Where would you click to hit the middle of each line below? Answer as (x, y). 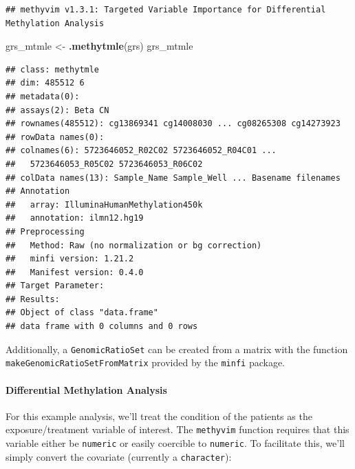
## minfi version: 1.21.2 (70, 259)
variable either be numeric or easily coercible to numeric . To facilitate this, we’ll (175, 443)
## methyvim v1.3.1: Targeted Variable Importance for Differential (166, 10)
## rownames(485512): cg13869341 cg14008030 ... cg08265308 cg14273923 (173, 124)
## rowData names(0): (55, 137)
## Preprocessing (45, 231)
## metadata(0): (43, 96)
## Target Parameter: (55, 286)
